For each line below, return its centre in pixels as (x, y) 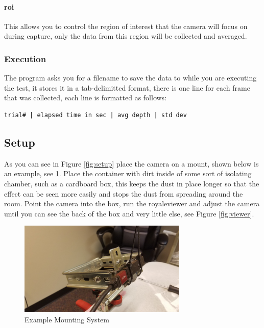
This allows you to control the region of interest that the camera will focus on (126, 26)
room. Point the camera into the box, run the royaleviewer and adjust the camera (132, 203)
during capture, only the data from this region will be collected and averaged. (126, 36)
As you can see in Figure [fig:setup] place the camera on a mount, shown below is (131, 163)
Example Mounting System (67, 319)
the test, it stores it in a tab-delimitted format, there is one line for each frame (127, 87)
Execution (25, 58)
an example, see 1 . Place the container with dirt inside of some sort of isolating (128, 173)
